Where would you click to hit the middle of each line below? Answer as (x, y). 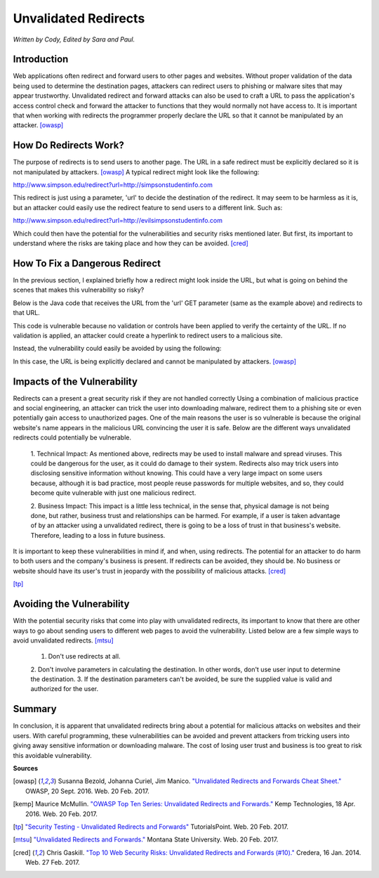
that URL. (26, 313)
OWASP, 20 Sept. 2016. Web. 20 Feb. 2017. (88, 791)
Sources (26, 768)
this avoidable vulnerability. (53, 755)
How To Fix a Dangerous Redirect (87, 263)
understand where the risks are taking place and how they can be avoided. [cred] (131, 243)
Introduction (41, 59)
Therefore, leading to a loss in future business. (98, 535)
